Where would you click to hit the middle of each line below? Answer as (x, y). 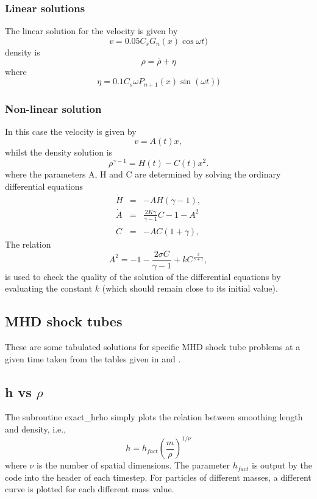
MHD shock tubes (64, 321)
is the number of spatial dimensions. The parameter (134, 465)
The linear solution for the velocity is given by (91, 31)
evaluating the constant (49, 288)
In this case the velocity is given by (71, 131)
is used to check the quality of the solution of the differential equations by (143, 276)
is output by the (282, 465)
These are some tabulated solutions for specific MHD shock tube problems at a (153, 346)
